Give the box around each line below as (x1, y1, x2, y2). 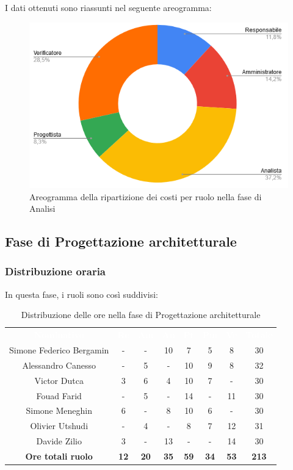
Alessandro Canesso (22, 358, 96, 371)
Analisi (29, 202, 56, 215)
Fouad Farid (36, 389, 82, 402)
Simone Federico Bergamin (9, 344, 109, 356)
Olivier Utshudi (30, 419, 89, 432)
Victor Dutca (34, 374, 84, 386)
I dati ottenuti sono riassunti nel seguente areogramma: (5, 1, 212, 13)
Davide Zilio (36, 435, 82, 447)
